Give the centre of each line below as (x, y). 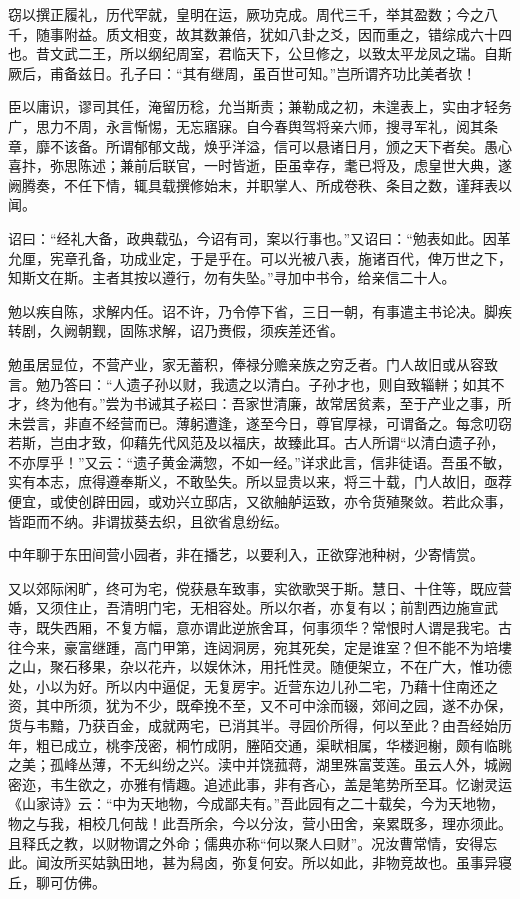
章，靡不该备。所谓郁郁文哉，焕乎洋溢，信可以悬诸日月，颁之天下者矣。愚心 (260, 145)
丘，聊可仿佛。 (57, 881)
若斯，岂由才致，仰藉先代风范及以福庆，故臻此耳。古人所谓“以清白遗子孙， (256, 442)
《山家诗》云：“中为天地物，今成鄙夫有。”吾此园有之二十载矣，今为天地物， (256, 803)
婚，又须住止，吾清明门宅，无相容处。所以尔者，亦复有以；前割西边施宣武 (253, 607)
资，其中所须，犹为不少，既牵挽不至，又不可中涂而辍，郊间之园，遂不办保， (260, 705)
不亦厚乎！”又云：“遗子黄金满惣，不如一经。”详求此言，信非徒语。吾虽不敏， (259, 461)
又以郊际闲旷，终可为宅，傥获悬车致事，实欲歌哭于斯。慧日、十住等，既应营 (260, 587)
